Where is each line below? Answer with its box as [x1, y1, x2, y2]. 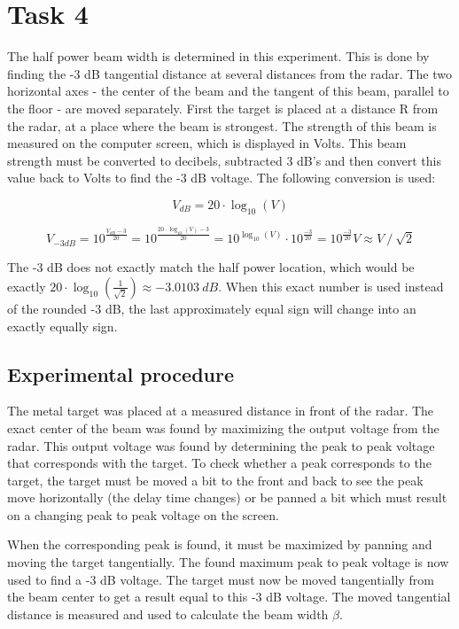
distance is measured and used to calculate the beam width [7, 604, 329, 623]
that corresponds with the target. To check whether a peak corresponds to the [7, 454, 432, 472]
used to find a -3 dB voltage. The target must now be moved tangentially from [7, 570, 434, 588]
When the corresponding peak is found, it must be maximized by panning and [7, 535, 432, 554]
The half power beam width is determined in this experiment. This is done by [7, 47, 430, 66]
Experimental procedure [7, 360, 235, 387]
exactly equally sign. [7, 316, 118, 335]
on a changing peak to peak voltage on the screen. [7, 505, 279, 524]
